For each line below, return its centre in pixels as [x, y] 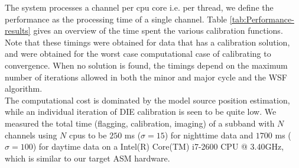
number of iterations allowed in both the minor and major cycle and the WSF [146, 77]
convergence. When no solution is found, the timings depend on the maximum [146, 65]
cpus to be [88, 135]
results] [18, 30]
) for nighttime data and [209, 135]
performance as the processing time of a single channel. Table [116, 19]
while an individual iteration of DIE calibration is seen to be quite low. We [141, 112]
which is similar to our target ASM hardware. [87, 158]
